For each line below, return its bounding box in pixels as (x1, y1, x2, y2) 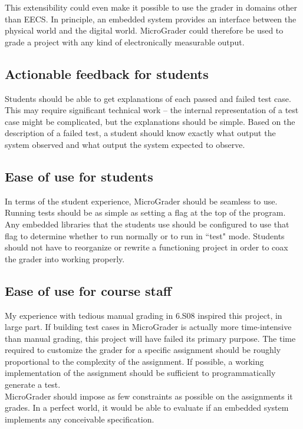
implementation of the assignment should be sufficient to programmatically (5, 367, 276, 379)
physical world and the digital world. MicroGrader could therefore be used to (5, 24, 284, 37)
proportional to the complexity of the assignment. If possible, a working (5, 355, 264, 367)
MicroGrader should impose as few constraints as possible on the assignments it (5, 390, 293, 402)
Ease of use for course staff (5, 281, 172, 299)
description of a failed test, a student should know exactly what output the (5, 127, 276, 139)
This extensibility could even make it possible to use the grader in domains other (5, 1, 298, 13)
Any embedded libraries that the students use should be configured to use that (5, 217, 289, 230)
